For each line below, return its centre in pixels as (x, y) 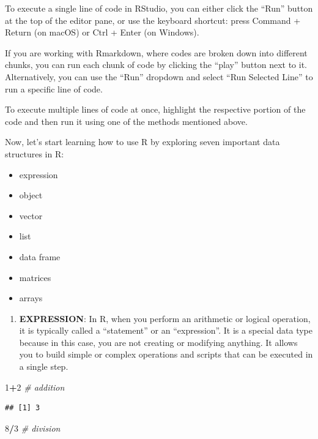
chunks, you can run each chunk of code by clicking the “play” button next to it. (156, 65)
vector (31, 215)
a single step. (44, 366)
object (31, 195)
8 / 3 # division (33, 428)
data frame (40, 256)
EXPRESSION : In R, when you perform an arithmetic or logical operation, (165, 318)
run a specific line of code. (54, 88)
